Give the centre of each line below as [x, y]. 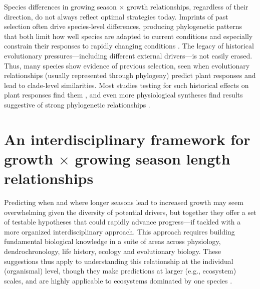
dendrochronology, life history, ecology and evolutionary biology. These [113, 251]
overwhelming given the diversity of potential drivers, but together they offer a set [130, 212]
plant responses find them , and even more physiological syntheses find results [123, 95]
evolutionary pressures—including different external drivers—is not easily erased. [128, 55]
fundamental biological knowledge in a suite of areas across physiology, [112, 241]
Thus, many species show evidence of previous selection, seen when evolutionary [127, 65]
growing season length [153, 158]
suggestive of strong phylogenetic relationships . [77, 104]
